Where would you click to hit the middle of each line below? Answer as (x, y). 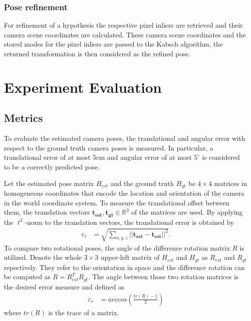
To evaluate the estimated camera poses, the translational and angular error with (125, 138)
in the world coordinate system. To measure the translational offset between (117, 202)
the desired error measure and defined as (64, 286)
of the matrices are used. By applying (187, 212)
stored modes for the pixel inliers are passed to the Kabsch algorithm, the (113, 44)
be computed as (27, 277)
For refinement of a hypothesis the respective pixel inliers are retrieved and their (123, 25)
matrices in (231, 183)
